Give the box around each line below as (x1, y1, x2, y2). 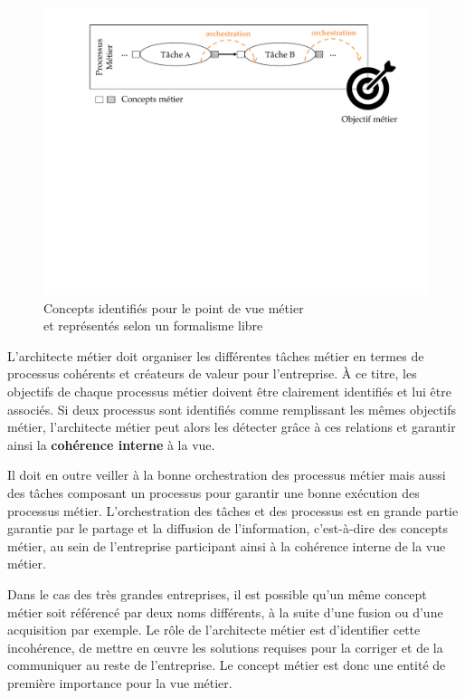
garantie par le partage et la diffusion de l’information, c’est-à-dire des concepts (7, 519, 448, 538)
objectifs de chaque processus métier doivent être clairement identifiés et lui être (7, 381, 451, 400)
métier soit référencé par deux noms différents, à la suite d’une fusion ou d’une (7, 602, 443, 621)
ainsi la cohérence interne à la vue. (7, 435, 215, 454)
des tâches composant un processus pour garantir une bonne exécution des (7, 483, 420, 502)
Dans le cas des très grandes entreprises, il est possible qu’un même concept (7, 584, 427, 603)
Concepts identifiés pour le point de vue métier (43, 298, 304, 317)
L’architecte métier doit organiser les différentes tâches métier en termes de (7, 346, 424, 365)
